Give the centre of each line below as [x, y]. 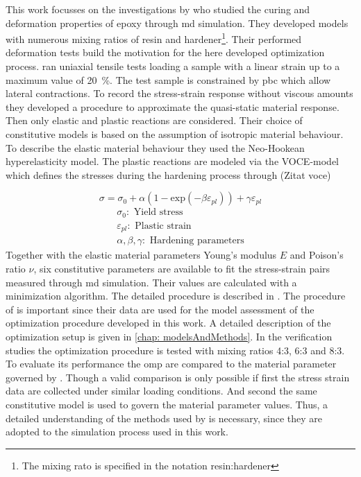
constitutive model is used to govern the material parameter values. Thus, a [167, 404]
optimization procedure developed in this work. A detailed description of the [168, 323]
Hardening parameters [197, 241]
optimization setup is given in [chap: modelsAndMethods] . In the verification [169, 336]
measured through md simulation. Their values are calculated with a [151, 282]
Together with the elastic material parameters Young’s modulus [141, 255]
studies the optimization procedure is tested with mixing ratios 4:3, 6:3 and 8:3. [175, 350]
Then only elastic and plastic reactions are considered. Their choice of [154, 120]
